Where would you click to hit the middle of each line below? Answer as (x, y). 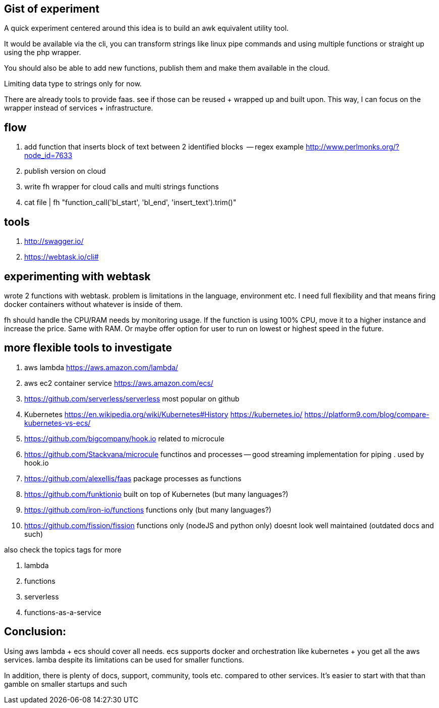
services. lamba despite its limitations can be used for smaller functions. (124, 660)
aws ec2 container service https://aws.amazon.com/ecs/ (119, 383)
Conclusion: (35, 632)
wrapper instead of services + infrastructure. (79, 108)
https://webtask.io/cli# (62, 257)
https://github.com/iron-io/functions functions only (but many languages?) (148, 510)
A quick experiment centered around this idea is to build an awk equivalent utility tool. (146, 28)
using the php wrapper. (43, 53)
